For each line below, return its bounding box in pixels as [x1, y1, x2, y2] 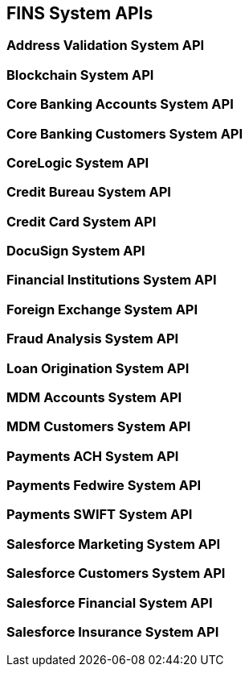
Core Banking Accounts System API [6, 96, 234, 113]
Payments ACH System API [6, 447, 179, 464]
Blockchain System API [6, 66, 154, 83]
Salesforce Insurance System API [6, 623, 219, 640]
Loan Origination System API [6, 359, 190, 376]
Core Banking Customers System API [6, 125, 243, 142]
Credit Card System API [6, 213, 157, 230]
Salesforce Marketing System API [6, 535, 221, 552]
